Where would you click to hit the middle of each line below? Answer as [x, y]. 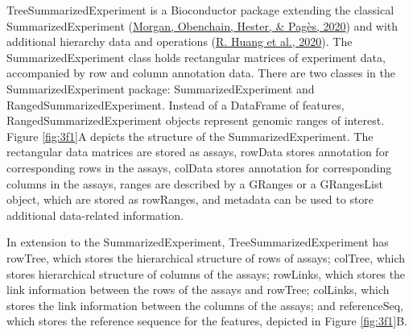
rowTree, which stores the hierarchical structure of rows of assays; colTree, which [206, 257]
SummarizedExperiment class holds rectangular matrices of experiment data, [196, 57]
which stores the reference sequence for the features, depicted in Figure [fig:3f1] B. [207, 321]
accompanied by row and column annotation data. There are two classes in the [201, 73]
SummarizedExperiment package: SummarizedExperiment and [161, 88]
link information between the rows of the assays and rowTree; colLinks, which [198, 290]
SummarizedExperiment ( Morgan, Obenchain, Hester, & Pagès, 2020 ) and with [202, 25]
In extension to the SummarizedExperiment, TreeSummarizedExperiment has [198, 242]
